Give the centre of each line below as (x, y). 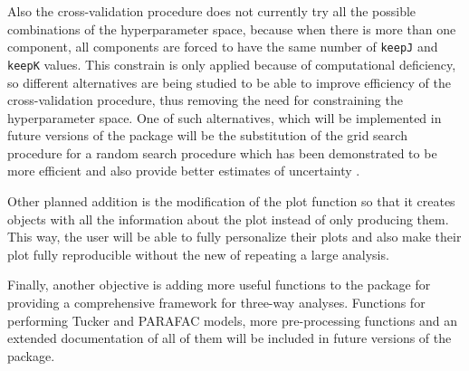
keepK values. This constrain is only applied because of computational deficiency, (232, 64)
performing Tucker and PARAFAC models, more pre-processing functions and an (232, 320)
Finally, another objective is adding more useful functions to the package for (219, 285)
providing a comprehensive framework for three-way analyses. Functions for (216, 303)
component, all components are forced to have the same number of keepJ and (223, 47)
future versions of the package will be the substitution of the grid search (207, 135)
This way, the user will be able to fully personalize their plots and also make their (234, 237)
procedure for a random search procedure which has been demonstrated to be (222, 152)
